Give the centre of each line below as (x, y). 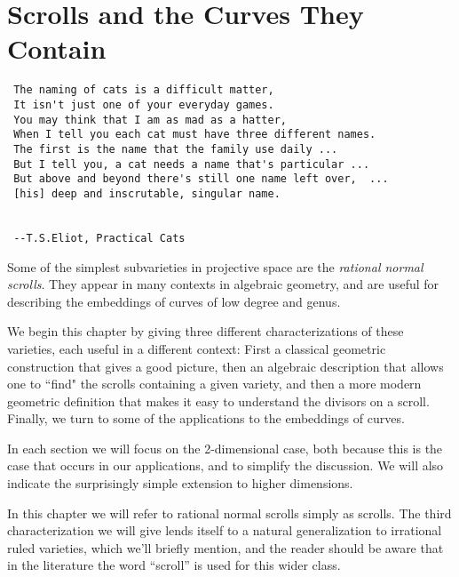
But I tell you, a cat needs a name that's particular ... (192, 164)
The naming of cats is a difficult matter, (144, 90)
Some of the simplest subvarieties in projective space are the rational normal (215, 266)
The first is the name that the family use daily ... (176, 149)
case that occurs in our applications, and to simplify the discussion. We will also (226, 465)
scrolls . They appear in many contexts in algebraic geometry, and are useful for (223, 284)
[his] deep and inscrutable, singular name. (147, 193)
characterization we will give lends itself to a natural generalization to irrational (225, 530)
